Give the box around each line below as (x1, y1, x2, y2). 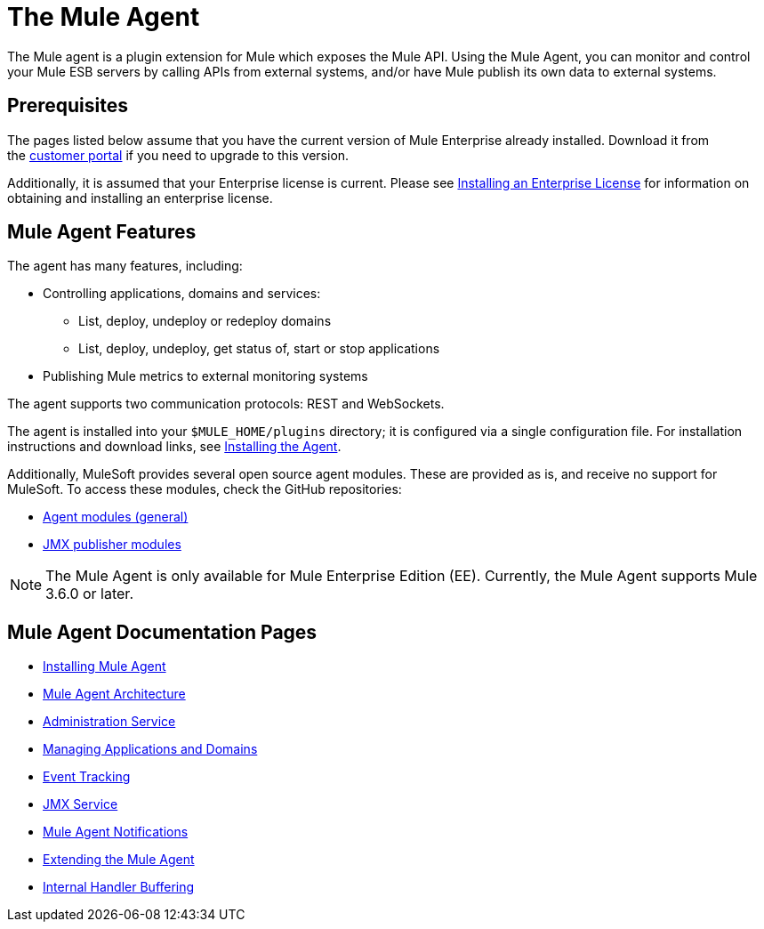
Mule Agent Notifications (43, 824, 189, 840)
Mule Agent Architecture (43, 686, 186, 702)
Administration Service (43, 714, 176, 730)
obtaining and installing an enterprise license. (7, 190, 273, 206)
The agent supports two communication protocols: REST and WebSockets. (7, 396, 445, 412)
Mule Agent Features (7, 221, 197, 244)
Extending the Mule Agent (43, 852, 195, 868)
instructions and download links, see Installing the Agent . (7, 439, 342, 455)
